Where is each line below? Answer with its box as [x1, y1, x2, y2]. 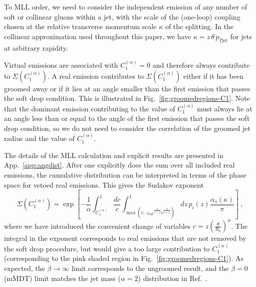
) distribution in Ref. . [138, 272, 207, 283]
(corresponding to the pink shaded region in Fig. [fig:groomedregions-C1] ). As [4, 253, 243, 263]
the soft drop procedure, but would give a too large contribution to [4, 243, 210, 253]
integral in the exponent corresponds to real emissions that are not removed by [4, 233, 246, 243]
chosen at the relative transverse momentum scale [4, 21, 157, 32]
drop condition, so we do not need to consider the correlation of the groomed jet [4, 122, 250, 133]
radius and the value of [4, 133, 75, 143]
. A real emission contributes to [47, 70, 144, 81]
